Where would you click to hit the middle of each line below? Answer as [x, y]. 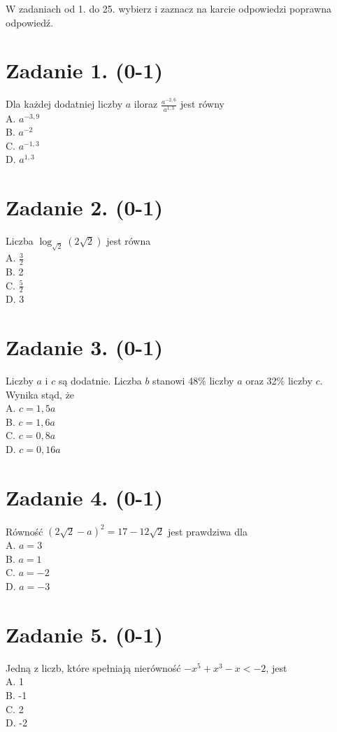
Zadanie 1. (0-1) [84, 70]
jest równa [129, 241]
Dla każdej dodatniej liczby [64, 104]
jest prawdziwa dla [207, 531]
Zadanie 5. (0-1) [84, 634]
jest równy [202, 104]
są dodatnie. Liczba [100, 381]
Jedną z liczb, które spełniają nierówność [93, 667]
